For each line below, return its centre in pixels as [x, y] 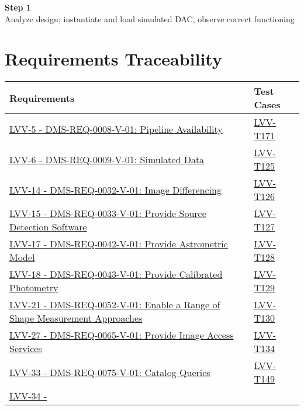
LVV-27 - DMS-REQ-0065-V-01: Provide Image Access [122, 335]
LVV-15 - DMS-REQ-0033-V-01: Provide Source [108, 213]
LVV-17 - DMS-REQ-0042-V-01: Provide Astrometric [119, 244]
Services [26, 349]
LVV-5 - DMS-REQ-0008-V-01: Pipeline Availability [116, 129]
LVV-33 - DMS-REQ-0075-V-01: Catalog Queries [110, 372]
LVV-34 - [28, 396]
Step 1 [18, 7]
